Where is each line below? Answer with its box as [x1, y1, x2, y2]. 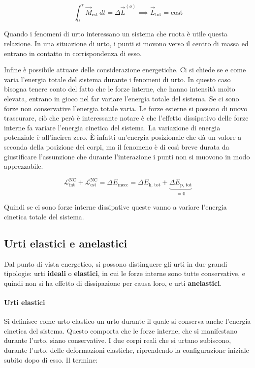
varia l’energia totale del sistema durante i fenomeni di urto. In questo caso [4, 74, 231, 84]
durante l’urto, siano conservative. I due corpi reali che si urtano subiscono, [4, 335, 231, 345]
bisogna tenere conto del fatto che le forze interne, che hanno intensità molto [4, 84, 235, 94]
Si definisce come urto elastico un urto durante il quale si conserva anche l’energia [4, 316, 251, 326]
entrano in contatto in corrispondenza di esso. [4, 48, 142, 58]
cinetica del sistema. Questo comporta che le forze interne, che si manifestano [4, 325, 238, 336]
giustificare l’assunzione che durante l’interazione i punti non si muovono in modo [4, 151, 250, 161]
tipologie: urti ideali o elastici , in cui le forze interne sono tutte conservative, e [4, 268, 245, 278]
